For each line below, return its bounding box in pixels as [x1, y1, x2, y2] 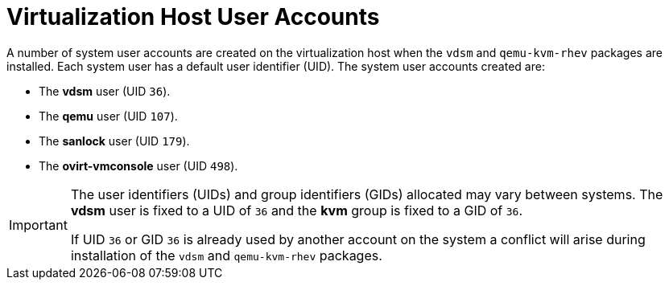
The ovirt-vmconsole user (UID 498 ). [39, 158, 238, 173]
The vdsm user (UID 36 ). [39, 84, 171, 98]
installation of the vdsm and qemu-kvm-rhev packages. [70, 247, 382, 264]
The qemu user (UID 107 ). [39, 108, 178, 123]
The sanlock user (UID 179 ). [39, 133, 190, 148]
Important [9, 216, 68, 233]
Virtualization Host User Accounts [6, 3, 380, 31]
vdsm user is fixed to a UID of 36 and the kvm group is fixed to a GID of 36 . [70, 202, 523, 219]
